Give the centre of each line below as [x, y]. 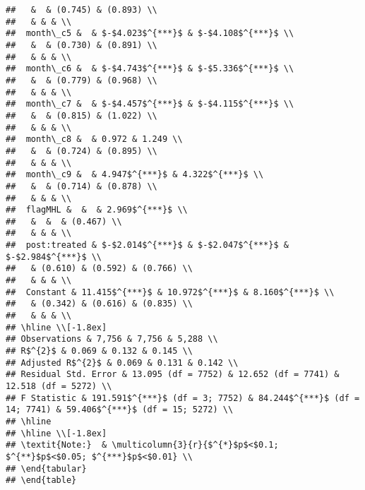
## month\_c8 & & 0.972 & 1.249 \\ [94, 139]
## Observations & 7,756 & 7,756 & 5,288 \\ [112, 339]
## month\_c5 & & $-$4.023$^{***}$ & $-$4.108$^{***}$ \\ [150, 34]
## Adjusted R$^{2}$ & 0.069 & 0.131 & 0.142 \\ [122, 363]
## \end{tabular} [46, 468]
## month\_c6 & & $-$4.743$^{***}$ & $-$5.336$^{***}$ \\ [150, 69]
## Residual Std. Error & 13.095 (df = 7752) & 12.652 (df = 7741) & [173, 375]
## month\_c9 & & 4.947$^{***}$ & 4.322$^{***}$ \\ [135, 175]
